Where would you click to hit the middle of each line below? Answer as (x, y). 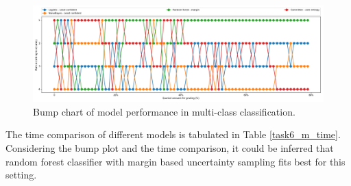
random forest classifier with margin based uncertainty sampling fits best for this (175, 161)
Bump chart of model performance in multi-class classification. (164, 111)
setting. (21, 175)
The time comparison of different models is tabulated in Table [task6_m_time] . (173, 134)
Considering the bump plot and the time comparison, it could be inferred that (170, 147)
